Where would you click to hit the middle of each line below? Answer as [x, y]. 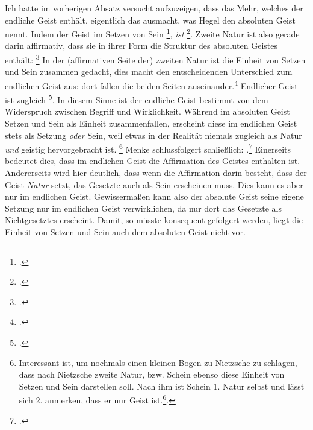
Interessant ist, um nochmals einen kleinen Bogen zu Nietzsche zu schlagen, [158, 362]
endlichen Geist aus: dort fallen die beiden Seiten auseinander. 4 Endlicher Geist [151, 84]
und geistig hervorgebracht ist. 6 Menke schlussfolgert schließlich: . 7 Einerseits [148, 148]
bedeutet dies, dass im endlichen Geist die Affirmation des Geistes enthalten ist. [153, 161]
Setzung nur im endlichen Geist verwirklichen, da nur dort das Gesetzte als [143, 208]
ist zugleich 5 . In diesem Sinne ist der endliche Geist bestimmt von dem [137, 99]
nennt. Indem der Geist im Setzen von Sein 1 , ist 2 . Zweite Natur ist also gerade [152, 33]
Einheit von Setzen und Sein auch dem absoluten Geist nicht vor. [125, 231]
